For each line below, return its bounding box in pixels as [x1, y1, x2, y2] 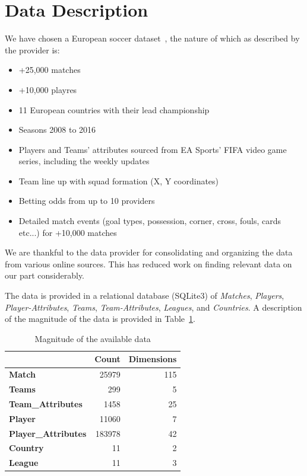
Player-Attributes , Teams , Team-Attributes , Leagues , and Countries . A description [5, 301, 302, 313]
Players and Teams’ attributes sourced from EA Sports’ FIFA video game [18, 143, 287, 155]
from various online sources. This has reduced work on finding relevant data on [5, 257, 292, 270]
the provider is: [5, 43, 60, 56]
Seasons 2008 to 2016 [18, 123, 96, 136]
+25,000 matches [18, 63, 81, 76]
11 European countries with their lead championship [18, 103, 210, 116]
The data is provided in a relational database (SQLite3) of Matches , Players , [5, 289, 284, 302]
